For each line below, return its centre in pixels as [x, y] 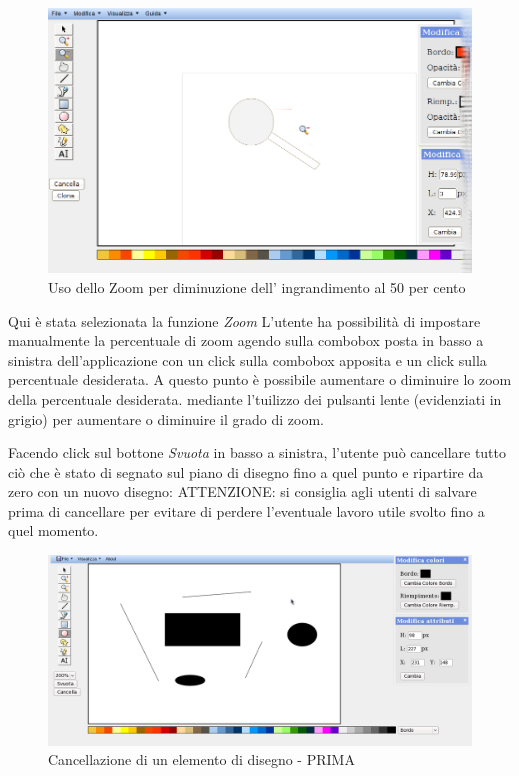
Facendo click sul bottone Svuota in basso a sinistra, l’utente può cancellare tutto [257, 452]
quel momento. [53, 530]
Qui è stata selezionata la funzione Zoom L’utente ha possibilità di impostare [244, 320]
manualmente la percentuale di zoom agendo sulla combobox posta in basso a [246, 340]
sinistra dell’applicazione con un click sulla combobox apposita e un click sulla [247, 359]
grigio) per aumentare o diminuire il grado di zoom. [166, 418]
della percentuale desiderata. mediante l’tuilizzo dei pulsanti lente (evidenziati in [255, 398]
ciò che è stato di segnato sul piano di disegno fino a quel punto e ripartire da [246, 471]
